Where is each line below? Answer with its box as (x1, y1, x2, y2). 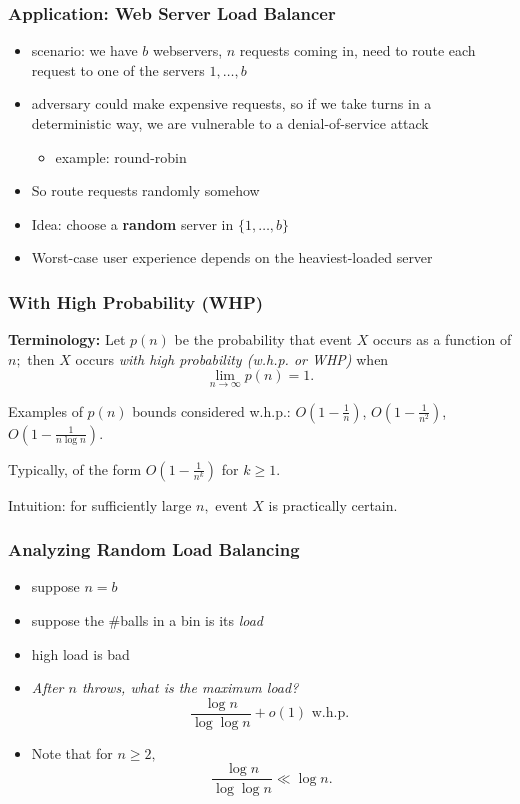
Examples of (8, 400, 83, 421)
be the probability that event (174, 329, 353, 350)
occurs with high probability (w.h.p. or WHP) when (75, 348, 389, 369)
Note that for (31, 742, 113, 763)
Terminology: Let (8, 329, 126, 350)
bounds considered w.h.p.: (132, 400, 291, 421)
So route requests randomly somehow (31, 180, 260, 201)
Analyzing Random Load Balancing (8, 537, 300, 562)
